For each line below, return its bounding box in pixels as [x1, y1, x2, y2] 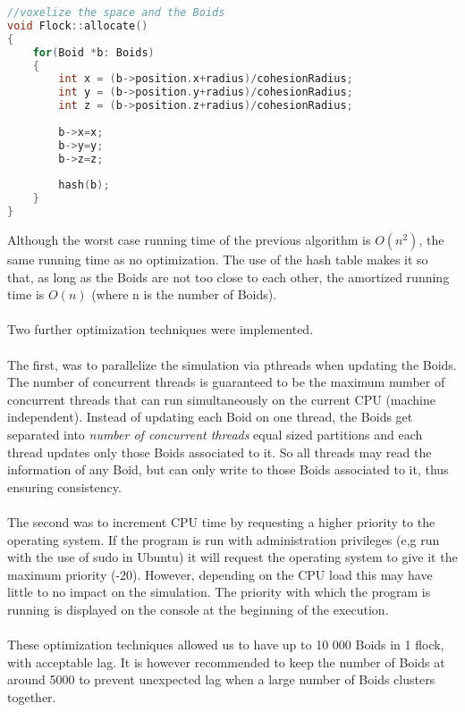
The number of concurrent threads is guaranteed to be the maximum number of [7, 373, 445, 391]
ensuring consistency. [7, 477, 122, 496]
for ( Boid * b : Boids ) [32, 46, 155, 59]
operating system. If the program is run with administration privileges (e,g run [7, 530, 440, 549]
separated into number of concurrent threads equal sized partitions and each [7, 424, 423, 443]
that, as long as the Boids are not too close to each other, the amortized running [7, 267, 450, 286]
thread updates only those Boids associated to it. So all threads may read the [7, 442, 432, 461]
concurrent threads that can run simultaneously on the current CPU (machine [7, 390, 436, 408]
